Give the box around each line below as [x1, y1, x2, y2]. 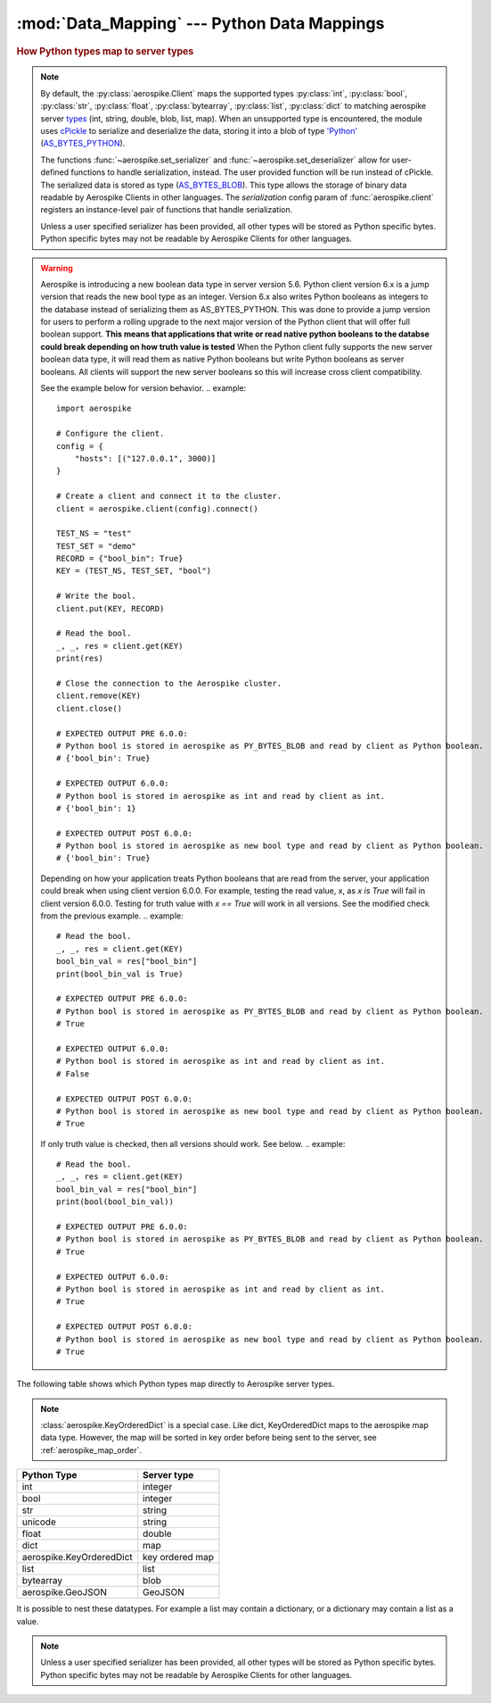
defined [40, 167, 70, 178]
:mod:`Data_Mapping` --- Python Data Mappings [16, 13, 385, 33]
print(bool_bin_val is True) [56, 968, 184, 979]
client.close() [56, 703, 123, 713]
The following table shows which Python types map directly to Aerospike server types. [16, 1379, 335, 1390]
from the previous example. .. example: [40, 910, 184, 921]
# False [56, 1068, 90, 1079]
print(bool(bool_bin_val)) [56, 1197, 174, 1207]
